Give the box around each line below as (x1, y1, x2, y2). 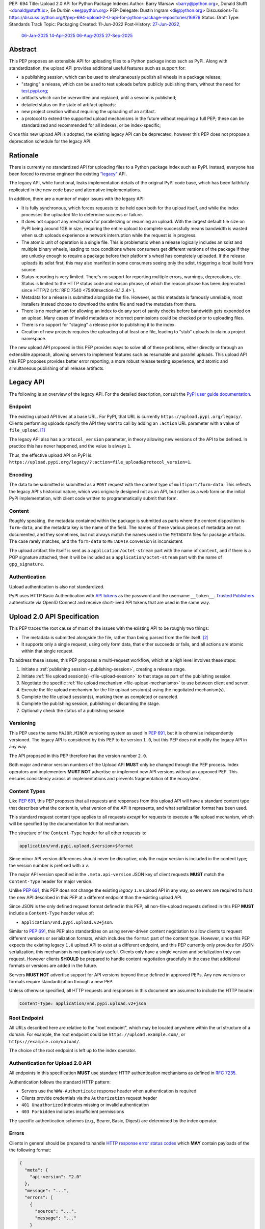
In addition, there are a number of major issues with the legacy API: (9, 196, 145, 202)
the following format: (9, 1147, 52, 1153)
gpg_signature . (9, 561, 44, 567)
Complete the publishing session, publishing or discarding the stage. (21, 701, 160, 706)
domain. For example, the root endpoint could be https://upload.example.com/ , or (9, 1031, 185, 1037)
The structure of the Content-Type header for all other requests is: (9, 830, 147, 836)
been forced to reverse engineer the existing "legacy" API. (9, 171, 127, 177)
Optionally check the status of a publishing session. (21, 707, 126, 713)
